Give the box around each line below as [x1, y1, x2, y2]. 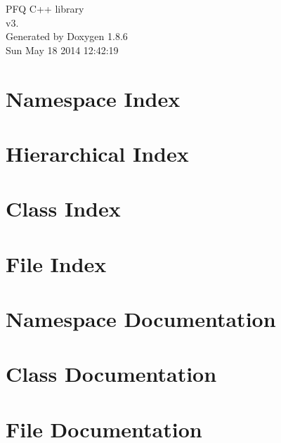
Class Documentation [6, 359, 217, 388]
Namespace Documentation [6, 304, 276, 333]
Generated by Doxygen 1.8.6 [6, 29, 128, 44]
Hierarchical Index [6, 139, 189, 167]
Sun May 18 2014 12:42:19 [6, 42, 119, 57]
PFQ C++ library [6, 1, 84, 15]
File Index [6, 249, 107, 278]
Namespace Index [6, 84, 181, 113]
